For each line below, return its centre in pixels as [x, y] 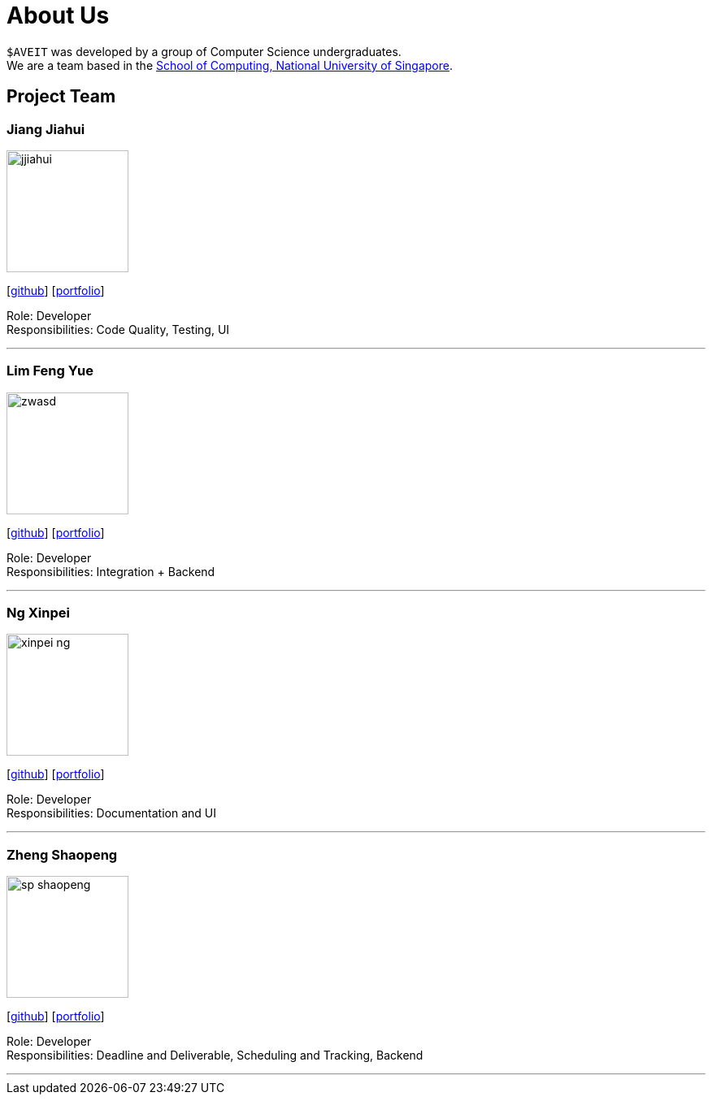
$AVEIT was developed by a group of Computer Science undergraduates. [204, 51]
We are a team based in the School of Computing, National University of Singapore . [230, 65]
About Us [58, 15]
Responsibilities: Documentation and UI [111, 813]
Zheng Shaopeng [62, 854]
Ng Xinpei [38, 613]
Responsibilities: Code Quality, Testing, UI [118, 329]
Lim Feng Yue [50, 371]
